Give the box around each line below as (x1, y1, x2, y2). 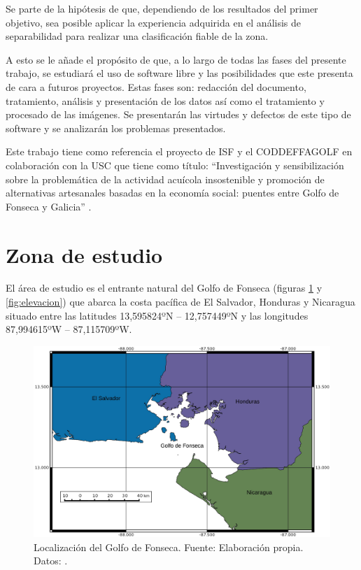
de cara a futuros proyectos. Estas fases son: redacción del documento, (6, 79, 306, 94)
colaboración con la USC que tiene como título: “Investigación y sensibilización (6, 157, 344, 172)
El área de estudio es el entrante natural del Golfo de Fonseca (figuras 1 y (6, 280, 323, 295)
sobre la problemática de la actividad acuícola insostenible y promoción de (6, 171, 325, 186)
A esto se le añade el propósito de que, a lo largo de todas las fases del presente (6, 52, 346, 66)
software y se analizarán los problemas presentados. (6, 120, 226, 135)
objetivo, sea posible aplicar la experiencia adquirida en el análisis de (6, 15, 302, 29)
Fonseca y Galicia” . (6, 199, 92, 213)
